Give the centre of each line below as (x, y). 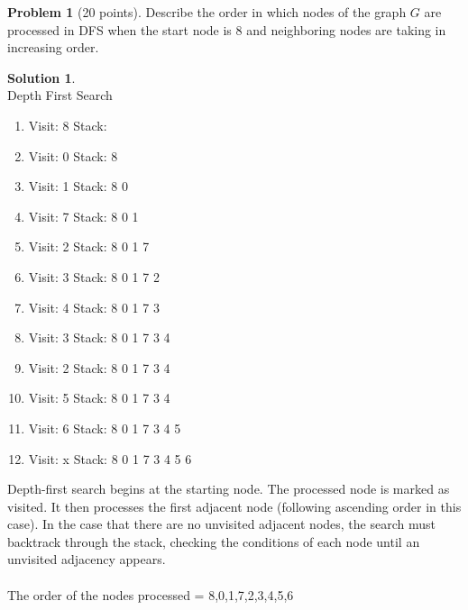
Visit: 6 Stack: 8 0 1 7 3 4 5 (105, 428)
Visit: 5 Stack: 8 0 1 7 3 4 (99, 398)
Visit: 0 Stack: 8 (73, 155)
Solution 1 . (41, 77)
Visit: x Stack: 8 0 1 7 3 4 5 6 (110, 458)
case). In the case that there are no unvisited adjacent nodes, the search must (221, 524)
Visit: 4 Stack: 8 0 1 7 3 (94, 307)
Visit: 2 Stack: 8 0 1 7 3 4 (99, 367)
